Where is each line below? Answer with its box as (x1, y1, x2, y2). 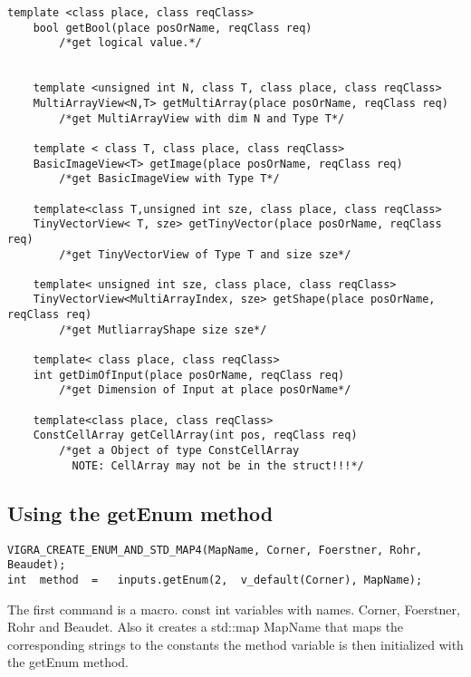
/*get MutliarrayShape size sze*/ (59, 323, 267, 336)
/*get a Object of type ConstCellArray (59, 444, 300, 458)
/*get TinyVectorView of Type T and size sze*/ (59, 247, 351, 261)
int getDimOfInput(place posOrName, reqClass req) (33, 368, 345, 382)
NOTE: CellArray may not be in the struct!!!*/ (72, 459, 364, 472)
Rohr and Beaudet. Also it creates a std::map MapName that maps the (7, 617, 404, 636)
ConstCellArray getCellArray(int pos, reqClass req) (33, 429, 358, 442)
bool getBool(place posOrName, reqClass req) (33, 21, 312, 34)
